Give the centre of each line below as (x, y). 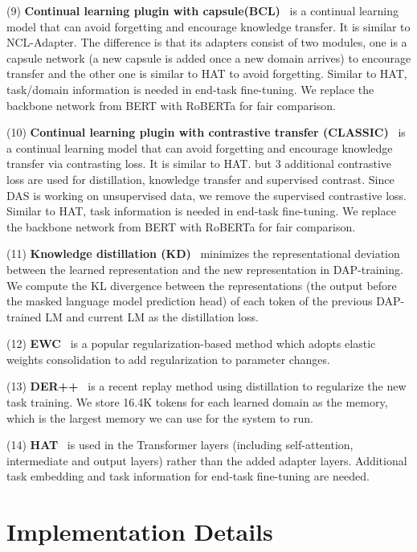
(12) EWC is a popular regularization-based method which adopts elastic (191, 343)
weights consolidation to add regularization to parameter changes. (168, 359)
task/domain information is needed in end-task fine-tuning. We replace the (190, 89)
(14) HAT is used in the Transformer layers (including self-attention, (180, 445)
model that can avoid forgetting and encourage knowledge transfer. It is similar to (208, 26)
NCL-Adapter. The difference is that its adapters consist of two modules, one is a (207, 42)
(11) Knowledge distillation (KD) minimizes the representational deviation (203, 254)
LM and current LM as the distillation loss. (152, 316)
